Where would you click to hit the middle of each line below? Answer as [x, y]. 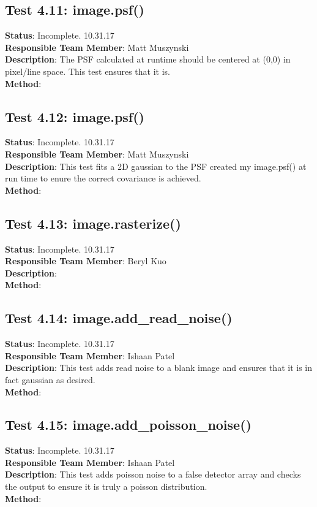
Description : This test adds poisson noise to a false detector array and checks [153, 474]
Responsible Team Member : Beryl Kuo [86, 261]
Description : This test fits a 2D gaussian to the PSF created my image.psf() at [156, 166]
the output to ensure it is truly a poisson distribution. [106, 486]
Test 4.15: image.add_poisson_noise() [128, 425]
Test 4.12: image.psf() [75, 116]
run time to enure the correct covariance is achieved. [103, 178]
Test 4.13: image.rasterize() [93, 223]
